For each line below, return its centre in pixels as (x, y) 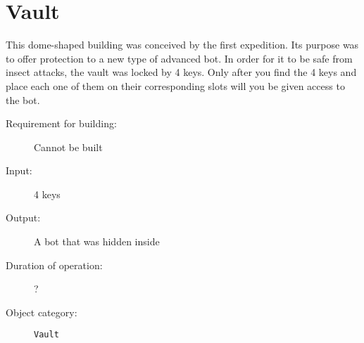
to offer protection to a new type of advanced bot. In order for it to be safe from (179, 58)
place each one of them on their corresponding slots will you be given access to (175, 85)
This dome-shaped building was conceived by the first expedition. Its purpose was (182, 45)
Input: (19, 170)
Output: (23, 218)
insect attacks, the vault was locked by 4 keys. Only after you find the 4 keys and (181, 72)
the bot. (23, 99)
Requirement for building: (61, 123)
